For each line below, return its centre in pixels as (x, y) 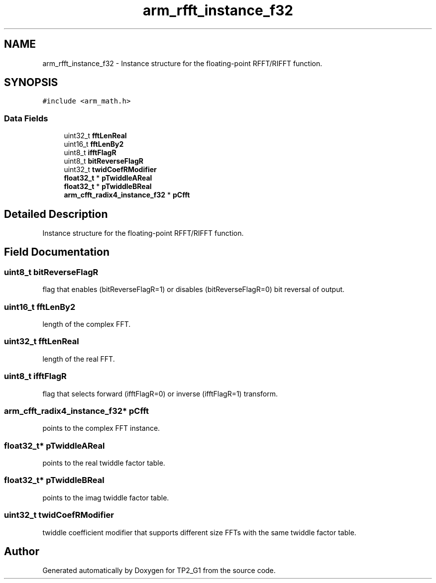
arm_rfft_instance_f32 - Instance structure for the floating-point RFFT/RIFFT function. (182, 63)
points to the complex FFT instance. (101, 428)
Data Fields (26, 118)
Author (22, 551)
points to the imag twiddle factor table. (106, 497)
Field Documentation (57, 252)
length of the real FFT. (79, 359)
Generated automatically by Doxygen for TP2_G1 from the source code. (159, 571)
